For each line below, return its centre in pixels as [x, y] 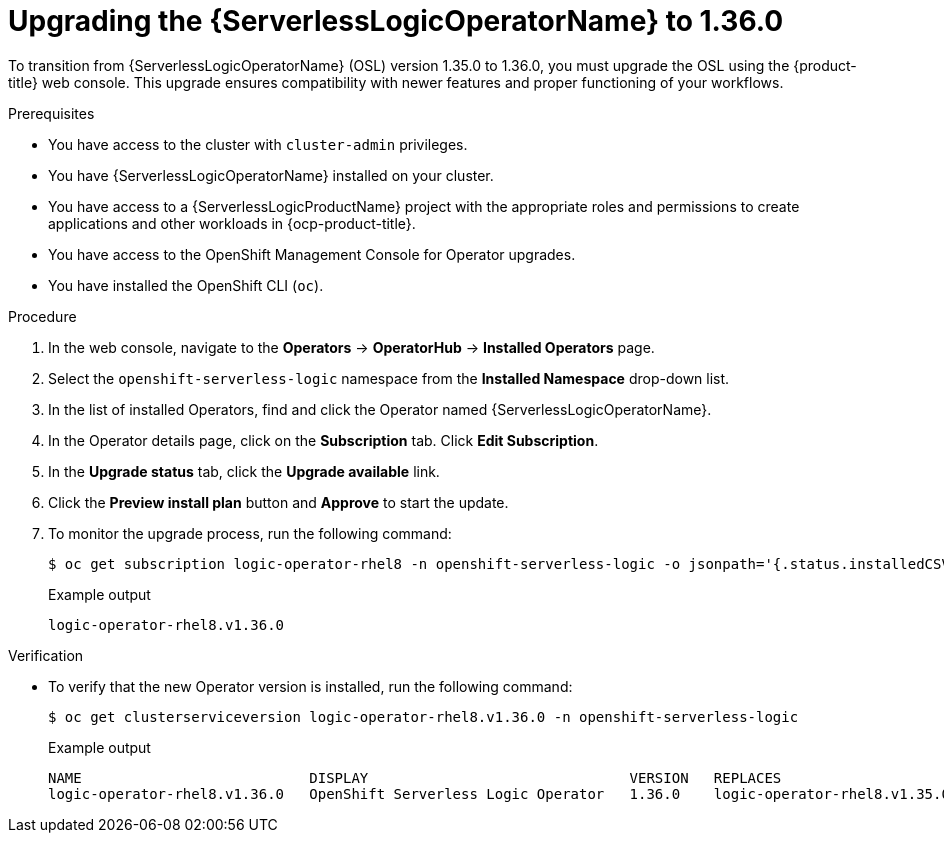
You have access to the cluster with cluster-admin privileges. [258, 144]
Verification [46, 655]
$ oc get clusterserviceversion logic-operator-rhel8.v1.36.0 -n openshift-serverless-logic [423, 716]
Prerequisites [51, 113]
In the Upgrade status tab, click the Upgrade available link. [244, 471]
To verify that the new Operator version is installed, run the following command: [310, 686]
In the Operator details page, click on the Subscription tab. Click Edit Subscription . [323, 440]
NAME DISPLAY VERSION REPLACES [415, 777]
